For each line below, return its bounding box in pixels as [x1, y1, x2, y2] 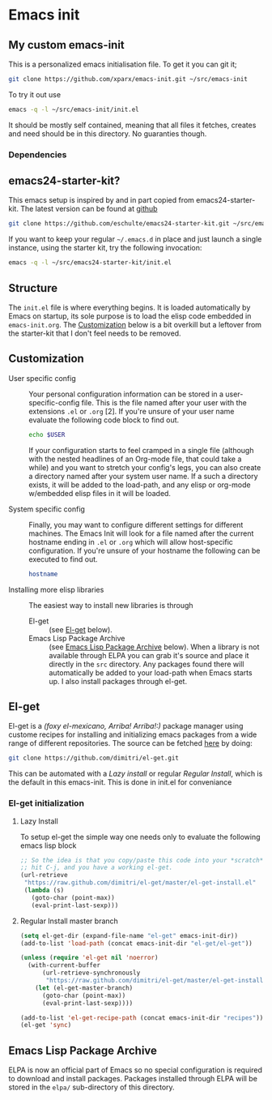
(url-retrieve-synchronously [41, 969, 141, 978]
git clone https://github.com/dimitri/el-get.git [8, 754, 180, 763]
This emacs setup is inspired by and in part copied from [8, 195, 194, 205]
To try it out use [8, 89, 62, 99]
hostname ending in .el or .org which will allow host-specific [28, 537, 233, 546]
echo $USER [28, 430, 66, 439]
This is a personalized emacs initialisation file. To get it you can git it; [8, 59, 237, 69]
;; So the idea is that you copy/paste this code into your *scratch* [19, 856, 264, 864]
